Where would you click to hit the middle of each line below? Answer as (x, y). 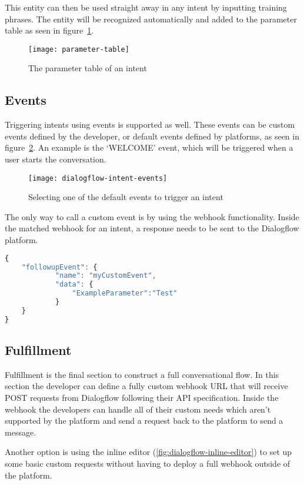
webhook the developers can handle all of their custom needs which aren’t (138, 409)
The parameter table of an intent (88, 68)
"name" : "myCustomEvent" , (106, 276)
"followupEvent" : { (59, 267)
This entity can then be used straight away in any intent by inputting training (146, 7)
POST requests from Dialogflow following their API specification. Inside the (142, 398)
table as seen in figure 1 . (49, 30)
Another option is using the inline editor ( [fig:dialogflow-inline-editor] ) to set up (148, 452)
